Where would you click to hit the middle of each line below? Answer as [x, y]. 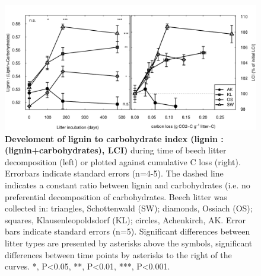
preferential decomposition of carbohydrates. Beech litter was [116, 196]
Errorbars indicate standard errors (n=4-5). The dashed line [114, 173]
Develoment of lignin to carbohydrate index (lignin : [114, 138]
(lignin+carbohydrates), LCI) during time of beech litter [116, 150]
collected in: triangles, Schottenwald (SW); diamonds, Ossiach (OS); [129, 208]
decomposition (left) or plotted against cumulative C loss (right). [123, 161]
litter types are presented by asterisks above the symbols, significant [129, 243]
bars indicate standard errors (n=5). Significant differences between [128, 231]
